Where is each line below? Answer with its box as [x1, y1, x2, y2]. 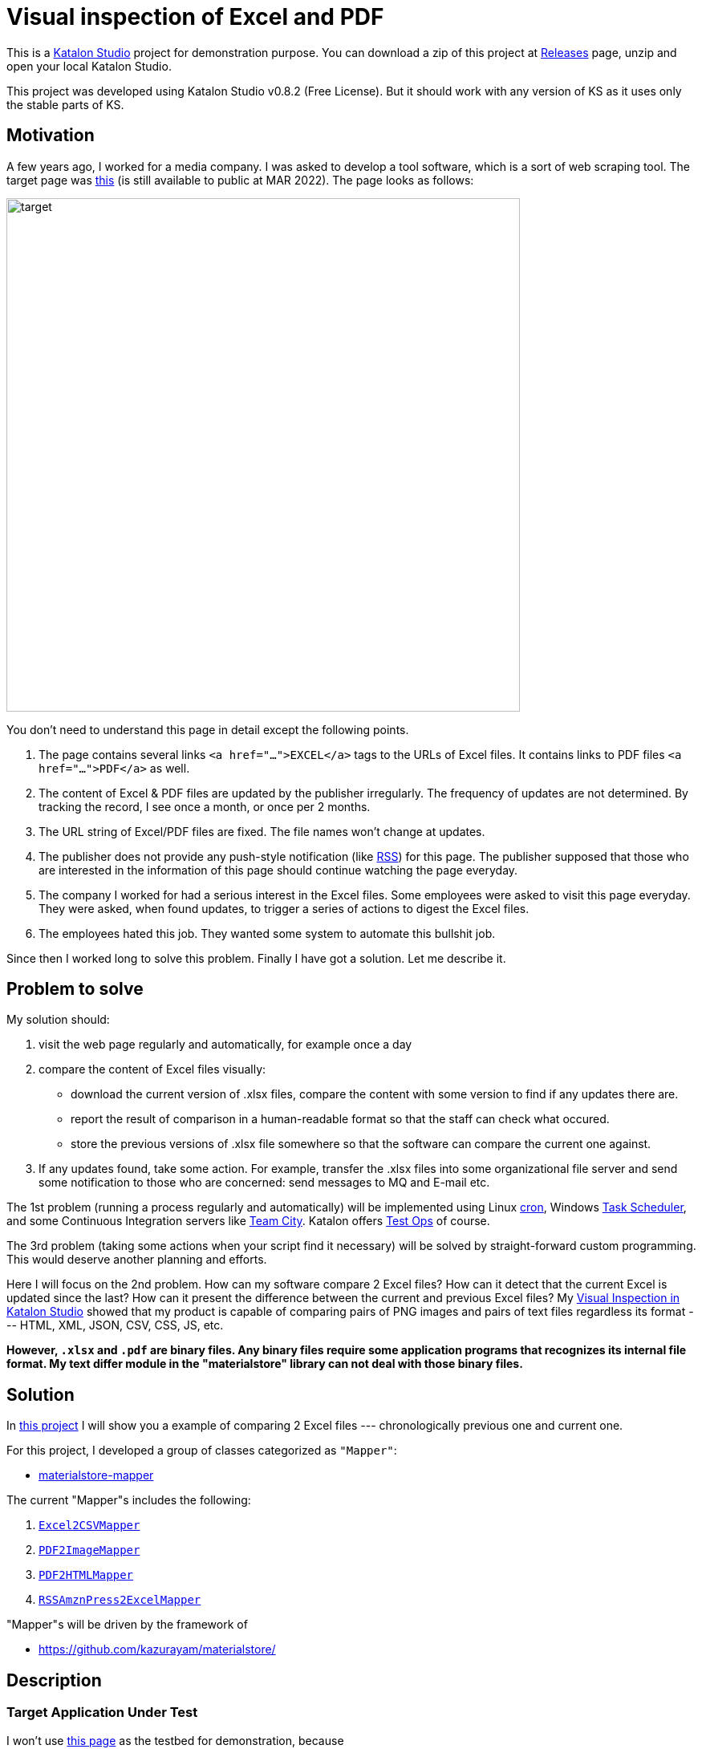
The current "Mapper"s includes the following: [6, 1493, 251, 1508]
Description [6, 1670, 102, 1690]
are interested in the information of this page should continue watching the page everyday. [39, 862, 518, 877]
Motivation [6, 125, 95, 146]
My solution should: [6, 1012, 110, 1027]
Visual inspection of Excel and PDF [6, 3, 384, 30]
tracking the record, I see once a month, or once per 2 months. [39, 799, 371, 814]
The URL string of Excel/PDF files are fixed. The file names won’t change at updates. [39, 824, 485, 838]
